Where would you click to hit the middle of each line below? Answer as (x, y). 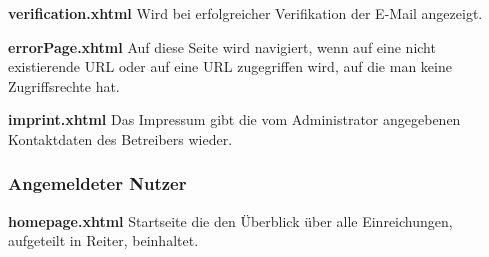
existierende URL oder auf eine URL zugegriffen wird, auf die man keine (230, 66)
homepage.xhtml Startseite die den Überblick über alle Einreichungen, (230, 220)
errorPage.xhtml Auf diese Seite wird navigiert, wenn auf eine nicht (222, 46)
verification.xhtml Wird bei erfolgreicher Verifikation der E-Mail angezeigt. (245, 13)
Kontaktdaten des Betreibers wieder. (120, 138)
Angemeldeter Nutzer (97, 183)
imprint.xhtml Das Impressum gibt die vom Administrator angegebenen (234, 119)
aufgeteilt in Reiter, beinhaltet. (103, 240)
